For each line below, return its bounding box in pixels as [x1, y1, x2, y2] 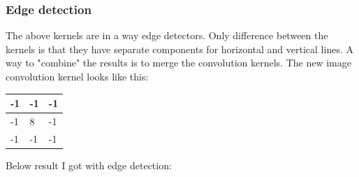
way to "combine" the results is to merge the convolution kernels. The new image [6, 55, 351, 70]
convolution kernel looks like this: [6, 69, 149, 83]
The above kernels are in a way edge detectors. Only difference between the [6, 28, 328, 43]
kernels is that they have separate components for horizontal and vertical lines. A [6, 41, 353, 56]
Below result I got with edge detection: [6, 157, 172, 172]
